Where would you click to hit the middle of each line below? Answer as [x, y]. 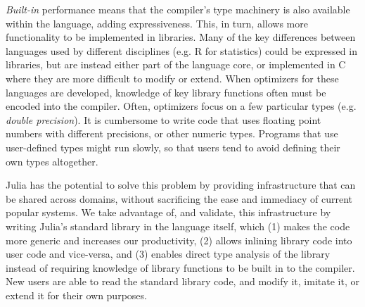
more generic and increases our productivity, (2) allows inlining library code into [179, 240]
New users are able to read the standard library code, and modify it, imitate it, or [182, 281]
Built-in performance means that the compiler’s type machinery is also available [178, 9]
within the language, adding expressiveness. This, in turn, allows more [157, 23]
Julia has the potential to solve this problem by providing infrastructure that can [181, 185]
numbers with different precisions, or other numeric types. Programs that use [172, 133]
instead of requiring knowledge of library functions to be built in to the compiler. [180, 267]
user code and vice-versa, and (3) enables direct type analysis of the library [168, 254]
